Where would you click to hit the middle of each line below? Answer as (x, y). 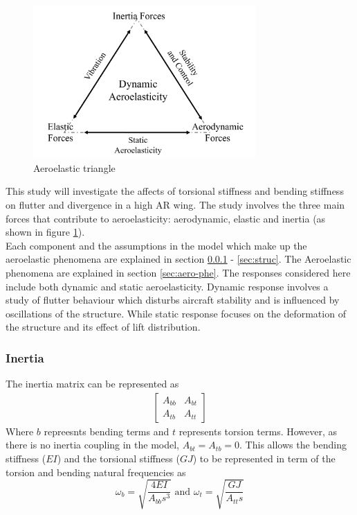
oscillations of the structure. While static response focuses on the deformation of (176, 313)
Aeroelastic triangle (74, 167)
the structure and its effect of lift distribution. (103, 327)
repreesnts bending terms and (107, 431)
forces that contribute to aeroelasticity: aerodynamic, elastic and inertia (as (166, 218)
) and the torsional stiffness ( (118, 458)
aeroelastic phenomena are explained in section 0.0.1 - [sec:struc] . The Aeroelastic (178, 259)
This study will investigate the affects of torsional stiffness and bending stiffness (175, 191)
